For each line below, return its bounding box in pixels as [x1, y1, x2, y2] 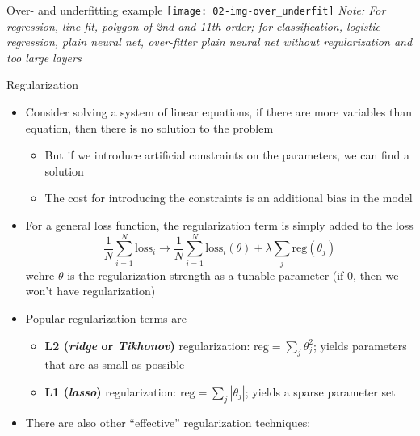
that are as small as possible [44, 356, 185, 373]
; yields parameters [313, 337, 407, 353]
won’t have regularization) [25, 282, 156, 299]
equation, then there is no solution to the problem [25, 119, 274, 136]
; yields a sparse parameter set [245, 383, 396, 400]
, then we [353, 266, 399, 283]
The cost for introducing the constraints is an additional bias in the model [44, 189, 413, 206]
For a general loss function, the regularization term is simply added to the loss [25, 217, 414, 233]
